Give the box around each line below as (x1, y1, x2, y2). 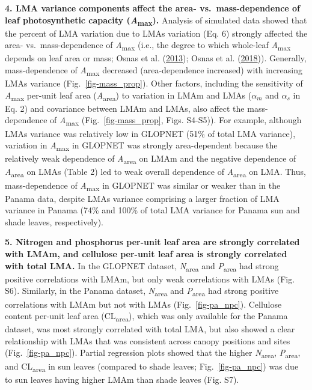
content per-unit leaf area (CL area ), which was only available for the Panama (5, 309, 288, 323)
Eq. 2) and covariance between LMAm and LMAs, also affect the (5, 102, 245, 114)
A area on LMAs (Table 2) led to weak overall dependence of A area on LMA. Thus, (5, 165, 306, 180)
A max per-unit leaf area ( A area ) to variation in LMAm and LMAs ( (5, 88, 252, 103)
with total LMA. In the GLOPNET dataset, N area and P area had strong (5, 259, 279, 273)
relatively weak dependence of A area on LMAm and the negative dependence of (5, 152, 296, 166)
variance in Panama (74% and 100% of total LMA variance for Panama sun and (5, 204, 300, 216)
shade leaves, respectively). (5, 215, 103, 228)
